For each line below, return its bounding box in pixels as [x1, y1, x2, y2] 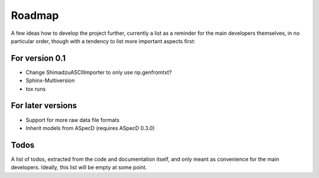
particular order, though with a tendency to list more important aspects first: [11, 37, 196, 44]
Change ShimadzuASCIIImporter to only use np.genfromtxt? [25, 69, 172, 76]
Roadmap [11, 9, 59, 22]
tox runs [25, 85, 46, 92]
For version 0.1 [11, 53, 66, 63]
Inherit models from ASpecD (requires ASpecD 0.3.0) [25, 124, 155, 131]
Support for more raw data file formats [25, 116, 120, 124]
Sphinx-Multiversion [25, 77, 75, 84]
